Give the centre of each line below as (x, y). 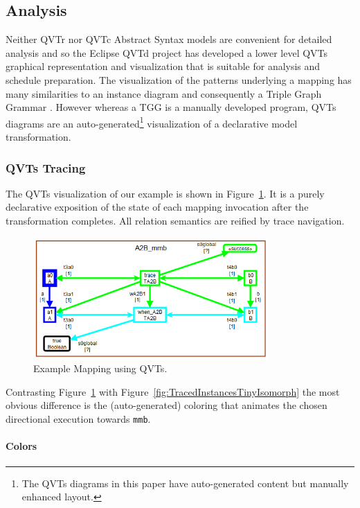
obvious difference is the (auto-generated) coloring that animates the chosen (166, 405)
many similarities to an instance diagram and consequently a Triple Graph (164, 93)
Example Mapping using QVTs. (100, 368)
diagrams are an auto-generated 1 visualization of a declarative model (152, 122)
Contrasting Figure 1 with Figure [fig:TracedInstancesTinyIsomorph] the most (173, 391)
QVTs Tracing (46, 167)
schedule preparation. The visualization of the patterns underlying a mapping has (179, 79)
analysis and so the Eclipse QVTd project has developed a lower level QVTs (167, 52)
